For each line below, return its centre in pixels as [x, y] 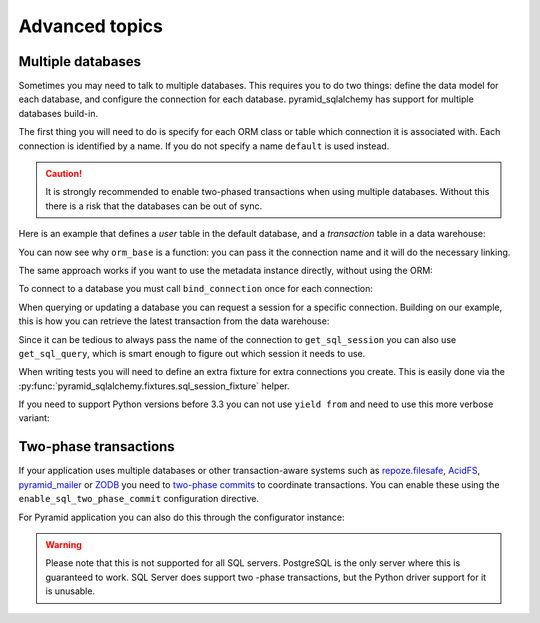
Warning [63, 544]
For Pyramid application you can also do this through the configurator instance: [181, 517]
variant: [34, 418]
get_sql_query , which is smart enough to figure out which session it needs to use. [192, 353]
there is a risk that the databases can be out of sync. [154, 206]
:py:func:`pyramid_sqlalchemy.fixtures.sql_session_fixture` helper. [154, 386]
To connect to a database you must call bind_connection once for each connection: [196, 289]
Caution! [64, 174]
